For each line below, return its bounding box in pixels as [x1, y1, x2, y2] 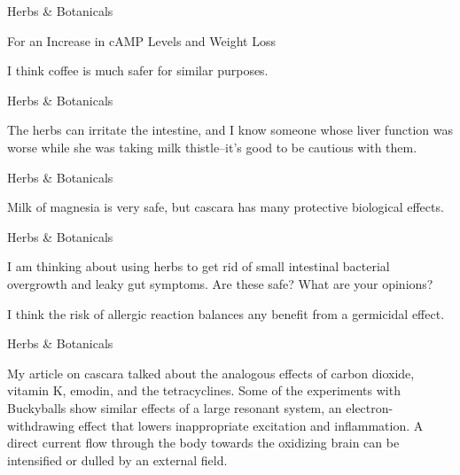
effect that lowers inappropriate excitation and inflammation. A [78, 416, 424, 434]
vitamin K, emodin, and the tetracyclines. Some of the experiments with [7, 381, 401, 400]
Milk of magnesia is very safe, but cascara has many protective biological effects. [7, 198, 444, 216]
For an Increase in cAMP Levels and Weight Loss [7, 31, 276, 50]
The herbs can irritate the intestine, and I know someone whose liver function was [7, 121, 453, 139]
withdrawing [7, 416, 74, 434]
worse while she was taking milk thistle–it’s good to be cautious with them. [7, 137, 417, 156]
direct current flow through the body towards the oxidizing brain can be [7, 433, 400, 452]
